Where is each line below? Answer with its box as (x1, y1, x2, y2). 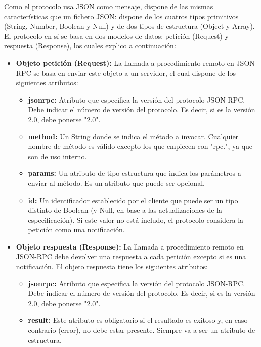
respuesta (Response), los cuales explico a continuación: (4, 40, 176, 51)
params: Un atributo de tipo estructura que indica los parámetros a (28, 168, 241, 178)
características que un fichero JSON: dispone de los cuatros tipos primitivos (4, 11, 239, 21)
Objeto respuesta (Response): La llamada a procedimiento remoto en (16, 241, 244, 252)
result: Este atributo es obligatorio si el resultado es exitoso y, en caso (28, 315, 248, 325)
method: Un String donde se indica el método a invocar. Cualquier (28, 131, 239, 141)
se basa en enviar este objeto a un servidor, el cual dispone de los (33, 67, 236, 78)
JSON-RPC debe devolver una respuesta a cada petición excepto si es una (16, 251, 246, 262)
